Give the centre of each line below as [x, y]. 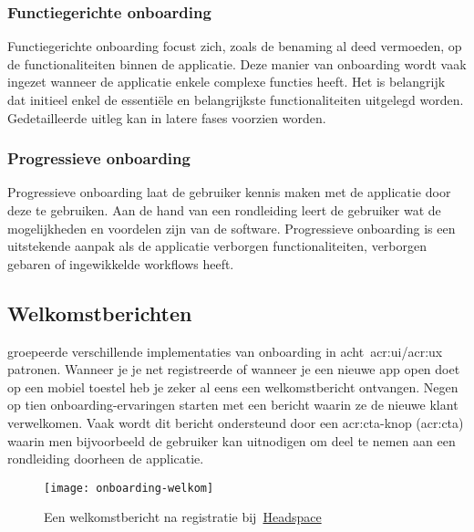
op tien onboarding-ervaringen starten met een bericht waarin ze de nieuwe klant [233, 405]
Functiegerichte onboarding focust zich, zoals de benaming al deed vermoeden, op [235, 46]
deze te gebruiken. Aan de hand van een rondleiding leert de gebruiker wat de [224, 210]
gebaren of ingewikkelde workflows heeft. [121, 263]
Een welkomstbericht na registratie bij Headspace [183, 517]
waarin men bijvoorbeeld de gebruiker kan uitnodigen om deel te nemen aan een [232, 440]
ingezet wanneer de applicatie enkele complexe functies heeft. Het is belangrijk [227, 82]
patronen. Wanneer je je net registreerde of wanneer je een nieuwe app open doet [234, 369]
